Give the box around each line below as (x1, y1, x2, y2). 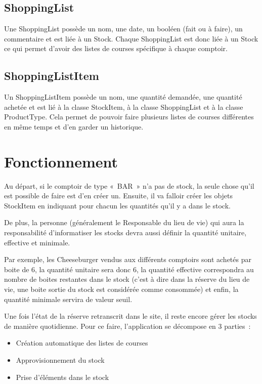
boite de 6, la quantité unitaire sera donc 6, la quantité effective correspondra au (4, 264, 254, 274)
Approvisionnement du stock (16, 355, 105, 365)
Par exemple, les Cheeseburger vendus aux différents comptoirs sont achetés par (4, 254, 251, 265)
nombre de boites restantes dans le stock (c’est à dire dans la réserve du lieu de (4, 274, 250, 284)
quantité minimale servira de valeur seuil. (4, 293, 133, 304)
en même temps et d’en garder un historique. (4, 121, 144, 132)
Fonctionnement (4, 151, 118, 172)
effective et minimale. (4, 237, 70, 247)
